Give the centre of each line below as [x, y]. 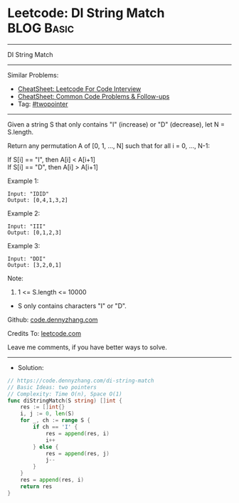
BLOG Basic [41, 28]
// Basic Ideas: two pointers [52, 387]
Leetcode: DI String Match [86, 13]
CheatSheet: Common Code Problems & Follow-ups [94, 96]
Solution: [31, 367]
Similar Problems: [33, 75]
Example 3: [24, 245]
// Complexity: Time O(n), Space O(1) [65, 394]
